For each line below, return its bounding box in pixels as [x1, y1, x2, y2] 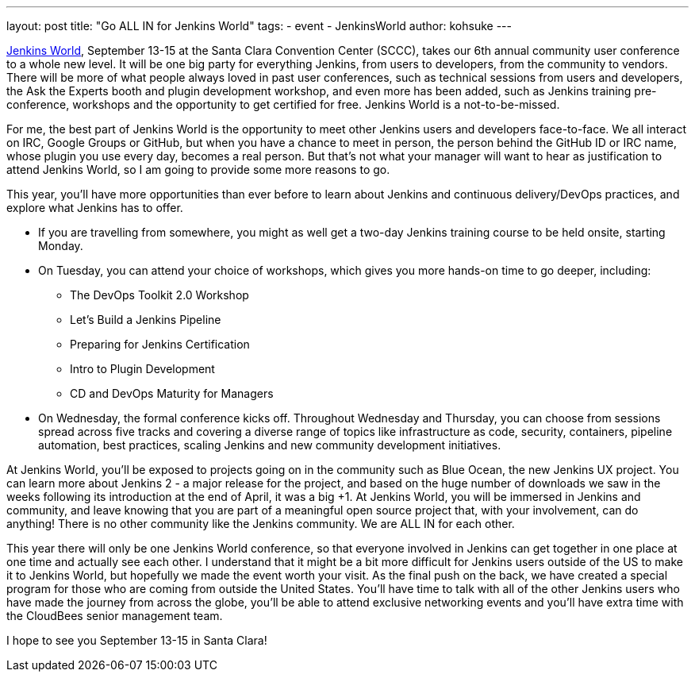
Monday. [38, 239, 83, 252]
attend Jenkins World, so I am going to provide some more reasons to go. [6, 163, 390, 176]
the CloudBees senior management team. [6, 609, 223, 622]
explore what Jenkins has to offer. [6, 201, 183, 214]
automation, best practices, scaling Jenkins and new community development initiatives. [38, 438, 501, 452]
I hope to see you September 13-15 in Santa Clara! [6, 634, 267, 647]
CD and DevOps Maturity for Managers [70, 387, 274, 400]
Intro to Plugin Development [70, 362, 215, 376]
